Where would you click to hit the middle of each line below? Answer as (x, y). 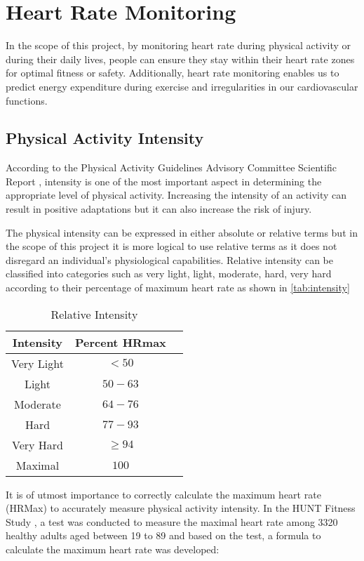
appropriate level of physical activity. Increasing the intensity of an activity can (176, 195)
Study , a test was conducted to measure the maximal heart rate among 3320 (172, 521)
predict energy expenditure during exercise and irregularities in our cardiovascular (182, 86)
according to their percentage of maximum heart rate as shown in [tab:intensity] (178, 288)
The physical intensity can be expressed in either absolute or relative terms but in (182, 232)
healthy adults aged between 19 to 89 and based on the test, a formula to (163, 535)
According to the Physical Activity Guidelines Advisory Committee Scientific (171, 167)
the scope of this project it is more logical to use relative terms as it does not (171, 246)
